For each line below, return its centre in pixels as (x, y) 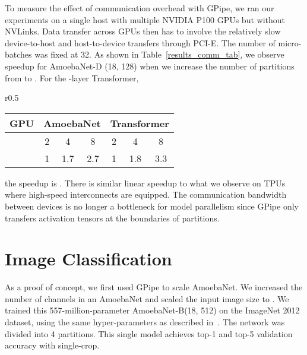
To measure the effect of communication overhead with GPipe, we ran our (140, 8)
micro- (290, 42)
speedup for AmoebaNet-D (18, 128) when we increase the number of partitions (150, 66)
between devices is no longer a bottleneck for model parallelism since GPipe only (152, 206)
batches (18, 54)
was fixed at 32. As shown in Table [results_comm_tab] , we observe (159, 54)
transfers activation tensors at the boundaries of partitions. (112, 218)
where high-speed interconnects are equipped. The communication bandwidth (146, 194)
